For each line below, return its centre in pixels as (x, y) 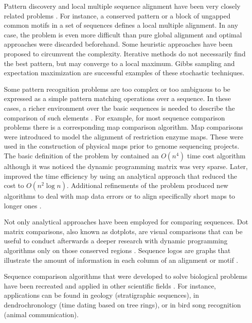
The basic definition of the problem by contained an (81, 155)
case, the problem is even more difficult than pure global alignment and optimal (123, 34)
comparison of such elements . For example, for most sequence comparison (115, 117)
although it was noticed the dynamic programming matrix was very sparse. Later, (126, 166)
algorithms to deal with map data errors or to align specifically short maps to (120, 196)
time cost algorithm (216, 155)
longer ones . (23, 205)
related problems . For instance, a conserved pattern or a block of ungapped (117, 15)
